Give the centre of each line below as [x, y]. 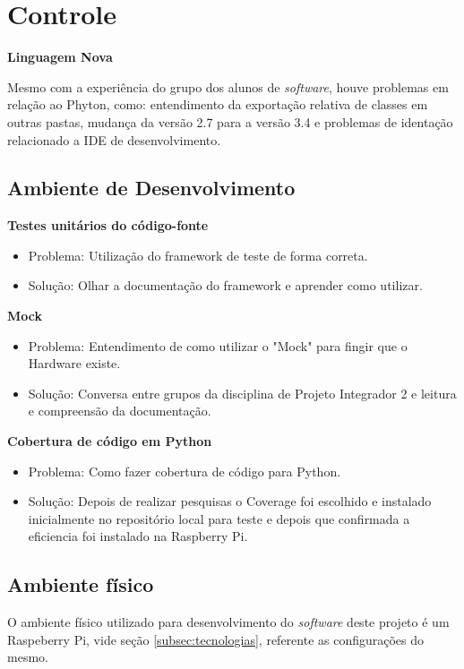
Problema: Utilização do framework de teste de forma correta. [198, 255]
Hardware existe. [74, 363]
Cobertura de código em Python [110, 441]
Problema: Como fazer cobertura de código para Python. [185, 471]
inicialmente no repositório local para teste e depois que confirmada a [219, 518]
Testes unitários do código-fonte [108, 225]
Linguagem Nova [60, 57]
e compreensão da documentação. [120, 411]
